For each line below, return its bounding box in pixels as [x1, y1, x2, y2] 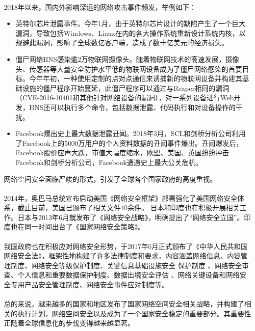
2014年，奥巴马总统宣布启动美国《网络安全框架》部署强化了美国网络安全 [4, 193, 237, 203]
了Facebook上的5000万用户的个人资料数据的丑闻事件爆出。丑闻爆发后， [15, 138, 243, 148]
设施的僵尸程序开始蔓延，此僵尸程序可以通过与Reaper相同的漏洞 [22, 83, 229, 93]
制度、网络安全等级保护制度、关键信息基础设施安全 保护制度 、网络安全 [10, 260, 242, 270]
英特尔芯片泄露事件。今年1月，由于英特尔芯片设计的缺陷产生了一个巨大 [15, 18, 246, 28]
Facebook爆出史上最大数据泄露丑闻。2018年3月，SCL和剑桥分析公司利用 [15, 128, 246, 138]
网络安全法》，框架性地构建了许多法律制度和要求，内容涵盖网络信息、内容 [4, 250, 241, 261]
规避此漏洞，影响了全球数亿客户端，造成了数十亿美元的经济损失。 [15, 37, 229, 48]
